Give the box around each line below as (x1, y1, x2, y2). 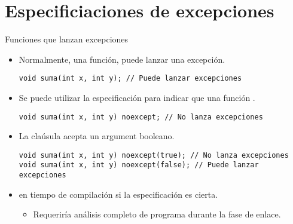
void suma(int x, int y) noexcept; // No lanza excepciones (19, 112, 263, 121)
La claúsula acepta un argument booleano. (19, 130, 175, 142)
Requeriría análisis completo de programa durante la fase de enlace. (33, 208, 281, 220)
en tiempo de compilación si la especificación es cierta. (19, 188, 218, 200)
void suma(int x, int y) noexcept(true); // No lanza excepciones (19, 151, 289, 159)
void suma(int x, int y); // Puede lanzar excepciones (19, 74, 242, 83)
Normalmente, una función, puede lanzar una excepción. (19, 53, 225, 65)
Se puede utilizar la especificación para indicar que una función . (19, 91, 255, 103)
